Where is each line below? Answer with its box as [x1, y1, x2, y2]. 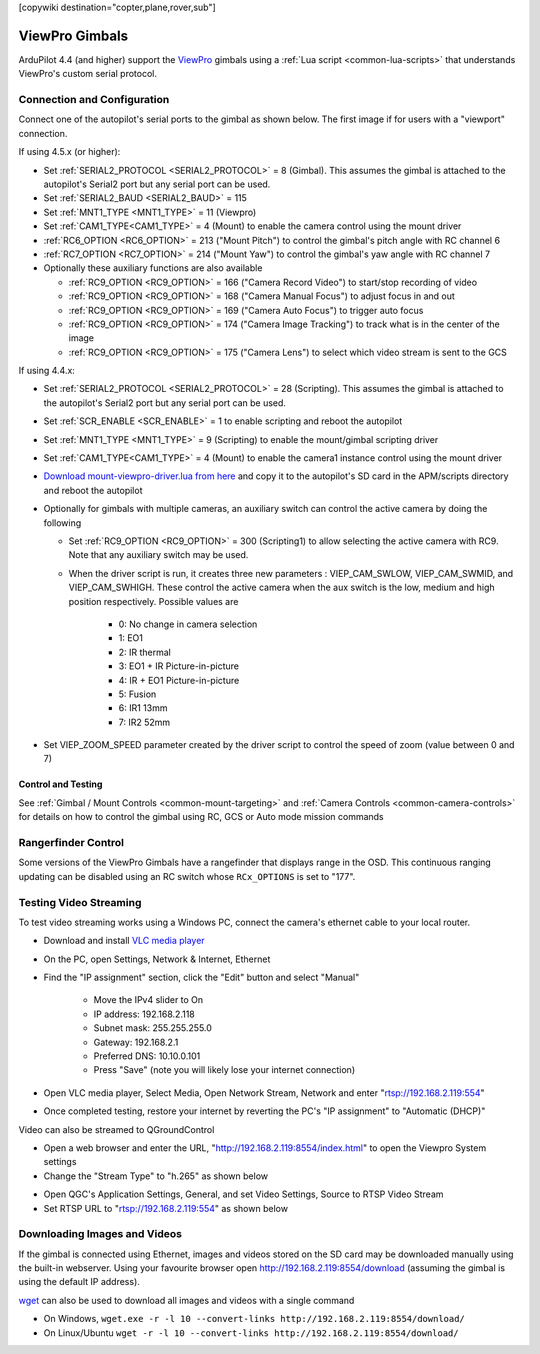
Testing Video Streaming [18, 895, 142, 909]
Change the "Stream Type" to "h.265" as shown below [43, 1170, 269, 1182]
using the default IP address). [18, 1276, 140, 1288]
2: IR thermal [118, 646, 172, 658]
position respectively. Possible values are [68, 595, 239, 607]
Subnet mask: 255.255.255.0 [93, 1022, 212, 1034]
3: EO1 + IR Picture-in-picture [118, 660, 240, 672]
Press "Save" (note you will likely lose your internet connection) [93, 1064, 355, 1076]
